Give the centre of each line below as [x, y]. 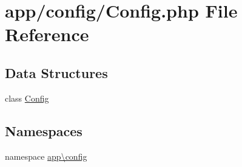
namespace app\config [46, 156]
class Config [27, 98]
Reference [47, 34]
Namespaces [44, 130]
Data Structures [56, 72]
